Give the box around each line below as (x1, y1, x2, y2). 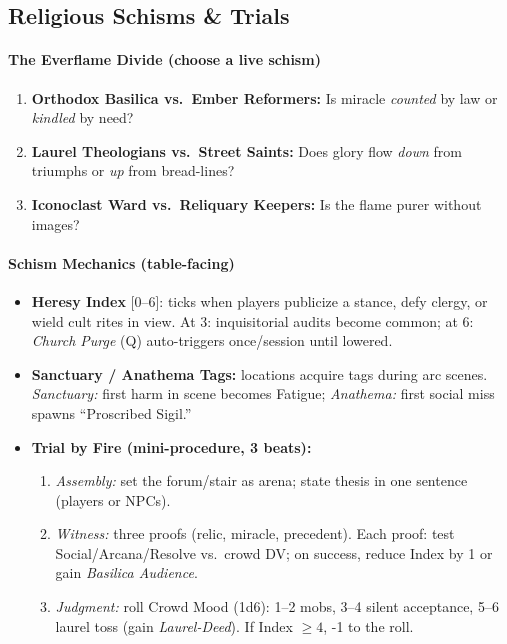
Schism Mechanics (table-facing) (8, 252, 235, 273)
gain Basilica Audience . (55, 562, 198, 583)
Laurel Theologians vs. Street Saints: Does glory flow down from (31, 140, 462, 161)
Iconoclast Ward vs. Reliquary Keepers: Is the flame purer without (31, 193, 482, 214)
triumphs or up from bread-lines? (31, 160, 235, 181)
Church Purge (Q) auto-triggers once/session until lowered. (31, 330, 393, 351)
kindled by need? (31, 107, 134, 128)
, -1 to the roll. (323, 615, 414, 636)
